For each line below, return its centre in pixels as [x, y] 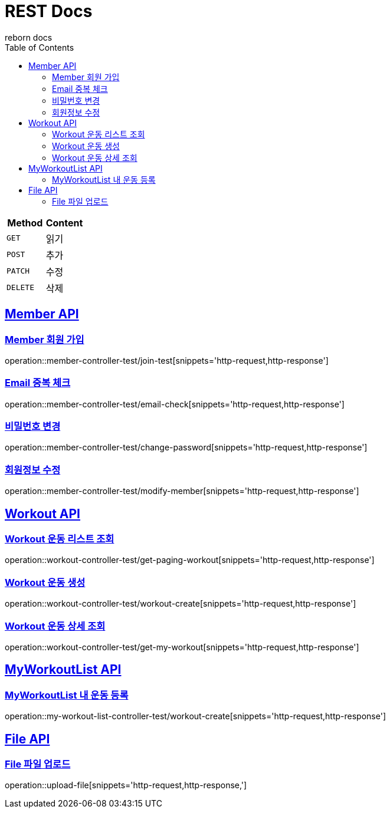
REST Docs [49, 11]
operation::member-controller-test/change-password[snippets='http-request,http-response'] [186, 447]
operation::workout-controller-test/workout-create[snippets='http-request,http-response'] [181, 604]
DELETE [20, 288]
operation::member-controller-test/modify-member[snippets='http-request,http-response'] [182, 491]
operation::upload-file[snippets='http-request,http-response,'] [126, 785]
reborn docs [29, 37]
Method [25, 223]
